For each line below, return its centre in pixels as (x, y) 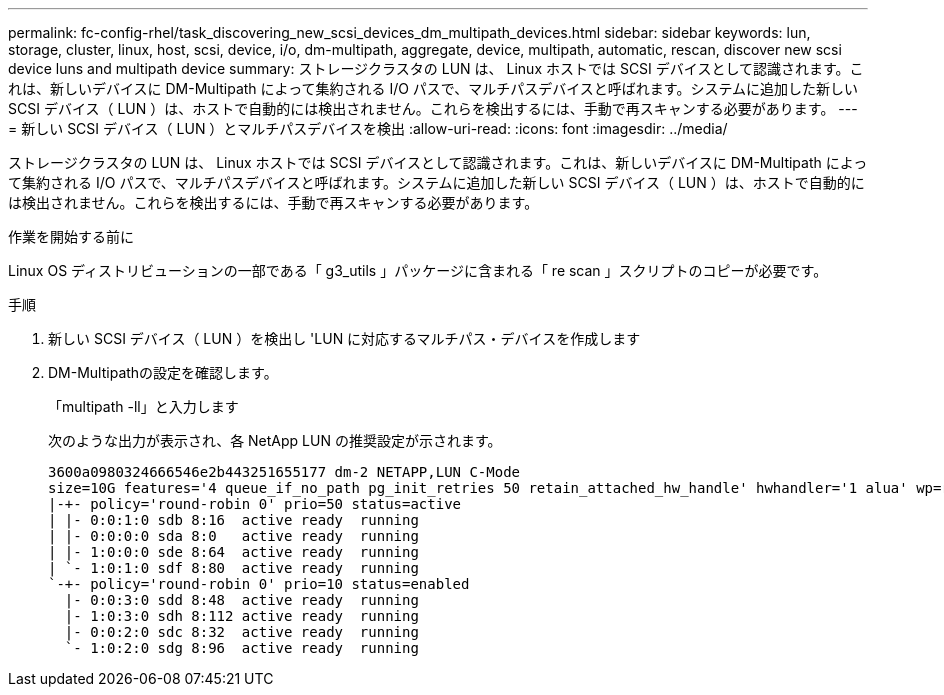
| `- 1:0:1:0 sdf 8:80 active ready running (233, 568)
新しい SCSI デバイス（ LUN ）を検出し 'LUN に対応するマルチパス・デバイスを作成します (344, 338)
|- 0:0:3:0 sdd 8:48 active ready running (241, 600)
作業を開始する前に (71, 236)
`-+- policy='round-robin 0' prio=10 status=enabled (259, 584)
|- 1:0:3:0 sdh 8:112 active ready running (241, 616)
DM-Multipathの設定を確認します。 (163, 372)
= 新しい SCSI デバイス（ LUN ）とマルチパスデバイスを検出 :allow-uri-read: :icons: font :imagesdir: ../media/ (368, 128)
